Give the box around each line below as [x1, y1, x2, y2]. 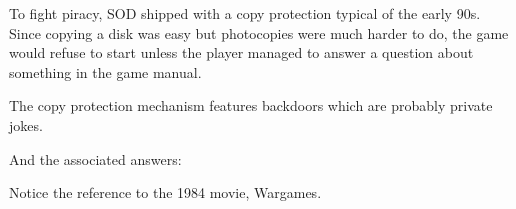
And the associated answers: [9, 148, 182, 169]
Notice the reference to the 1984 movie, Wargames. [9, 182, 322, 203]
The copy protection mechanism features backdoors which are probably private [9, 95, 493, 116]
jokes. [9, 114, 43, 135]
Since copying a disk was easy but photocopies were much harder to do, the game [9, 22, 509, 43]
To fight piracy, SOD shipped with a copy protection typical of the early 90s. [9, 3, 481, 23]
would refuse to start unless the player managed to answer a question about [9, 42, 474, 63]
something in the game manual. [9, 61, 202, 82]
